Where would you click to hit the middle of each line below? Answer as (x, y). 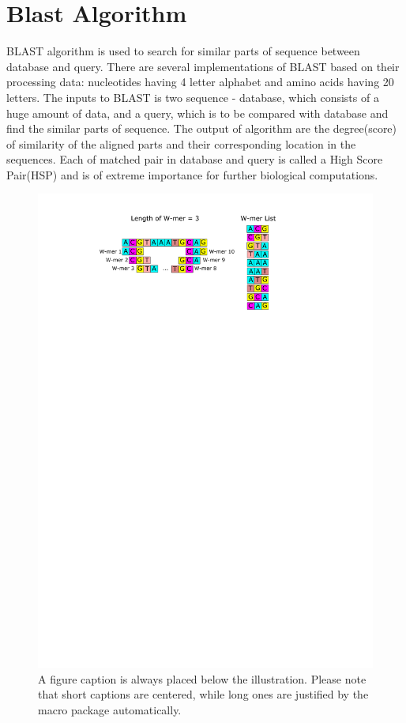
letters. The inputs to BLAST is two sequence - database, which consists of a (193, 97)
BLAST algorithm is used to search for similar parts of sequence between (183, 51)
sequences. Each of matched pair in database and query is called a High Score (195, 159)
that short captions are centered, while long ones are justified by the (203, 694)
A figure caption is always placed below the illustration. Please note (202, 678)
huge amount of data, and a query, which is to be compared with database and (197, 113)
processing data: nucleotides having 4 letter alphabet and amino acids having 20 (200, 82)
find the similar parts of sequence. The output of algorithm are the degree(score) (202, 128)
